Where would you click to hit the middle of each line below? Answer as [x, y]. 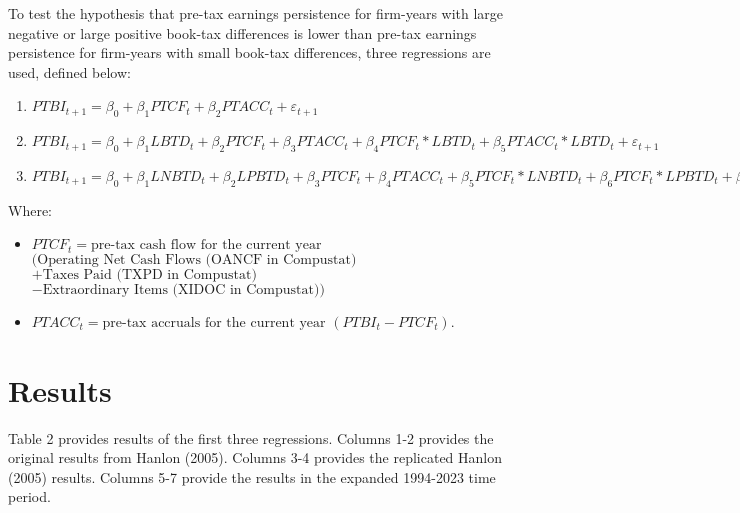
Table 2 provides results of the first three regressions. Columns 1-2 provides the [251, 437]
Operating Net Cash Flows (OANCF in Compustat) [197, 259]
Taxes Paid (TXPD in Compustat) [149, 274]
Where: [30, 209]
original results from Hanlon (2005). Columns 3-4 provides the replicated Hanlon [255, 457]
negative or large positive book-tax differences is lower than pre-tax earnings [242, 32]
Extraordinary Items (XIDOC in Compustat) [181, 289]
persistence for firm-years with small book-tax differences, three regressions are [249, 52]
